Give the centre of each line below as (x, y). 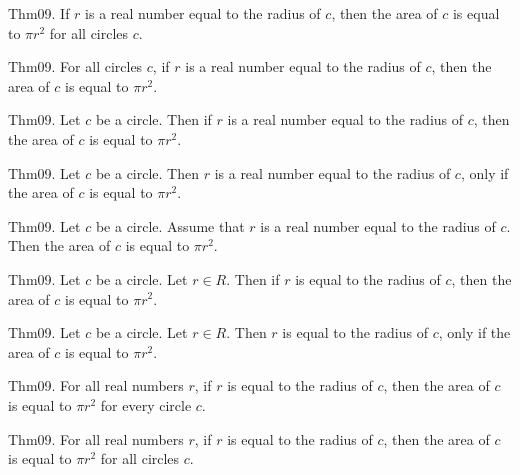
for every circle (146, 404)
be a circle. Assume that (170, 225)
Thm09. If (39, 13)
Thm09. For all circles (75, 66)
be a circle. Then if (153, 119)
